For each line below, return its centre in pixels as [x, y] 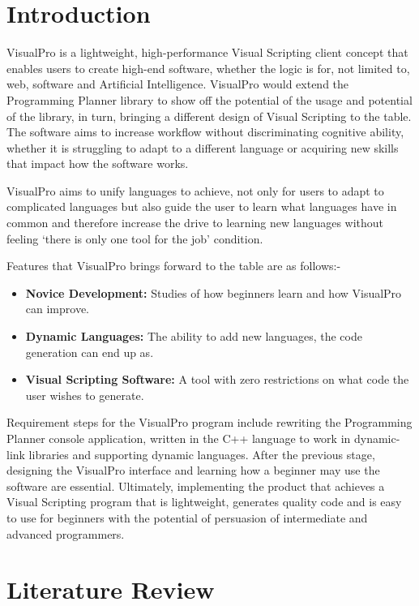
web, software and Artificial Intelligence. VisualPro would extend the [178, 84]
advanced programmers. [66, 533]
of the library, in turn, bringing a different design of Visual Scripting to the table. [209, 116]
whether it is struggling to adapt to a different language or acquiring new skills [203, 147]
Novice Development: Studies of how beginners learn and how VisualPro [214, 292]
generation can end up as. [90, 352]
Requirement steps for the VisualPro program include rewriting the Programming [209, 422]
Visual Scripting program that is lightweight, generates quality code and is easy [204, 502]
